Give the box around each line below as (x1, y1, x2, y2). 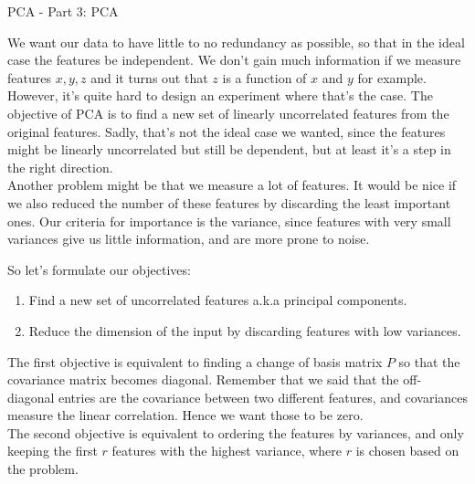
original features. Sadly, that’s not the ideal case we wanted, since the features (7, 121, 446, 141)
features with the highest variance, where (111, 441, 343, 460)
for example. (357, 68, 427, 87)
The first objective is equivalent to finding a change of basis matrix (7, 352, 383, 371)
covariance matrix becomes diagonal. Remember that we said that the (7, 370, 399, 389)
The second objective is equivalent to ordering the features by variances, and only (7, 423, 464, 442)
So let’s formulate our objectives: (7, 259, 191, 279)
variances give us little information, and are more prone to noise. (7, 229, 370, 248)
